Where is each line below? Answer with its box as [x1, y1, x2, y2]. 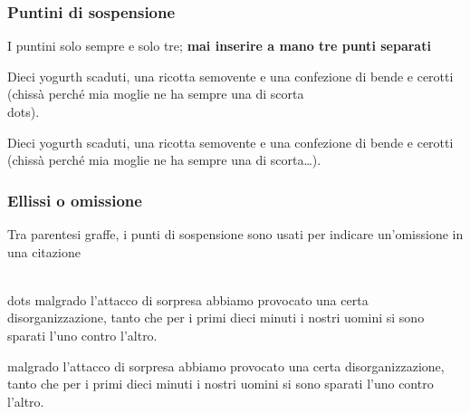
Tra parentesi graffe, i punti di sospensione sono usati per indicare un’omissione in [7, 225, 464, 243]
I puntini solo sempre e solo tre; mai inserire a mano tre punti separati [7, 36, 431, 55]
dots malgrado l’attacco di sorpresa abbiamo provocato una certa [7, 290, 369, 309]
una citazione [7, 242, 81, 261]
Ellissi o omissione [7, 188, 142, 211]
